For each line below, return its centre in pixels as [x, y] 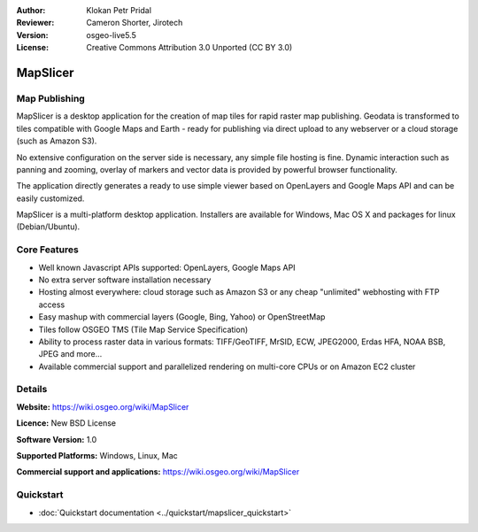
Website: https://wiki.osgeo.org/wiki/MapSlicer [103, 406]
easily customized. [50, 198]
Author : [31, 10]
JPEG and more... [70, 354]
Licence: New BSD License [66, 423]
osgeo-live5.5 [111, 35]
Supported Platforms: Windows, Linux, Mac [97, 456]
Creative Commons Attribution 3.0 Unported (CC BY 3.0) [189, 48]
